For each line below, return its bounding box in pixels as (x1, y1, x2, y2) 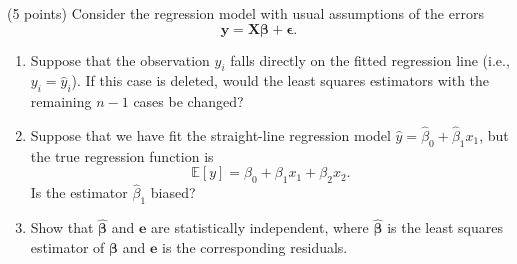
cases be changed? (133, 91, 244, 112)
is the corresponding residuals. (162, 237, 348, 258)
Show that (30, 217, 94, 238)
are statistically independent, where (151, 217, 369, 238)
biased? (150, 182, 196, 203)
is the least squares (387, 217, 503, 238)
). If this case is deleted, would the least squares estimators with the (71, 70, 490, 91)
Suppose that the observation (30, 49, 210, 70)
